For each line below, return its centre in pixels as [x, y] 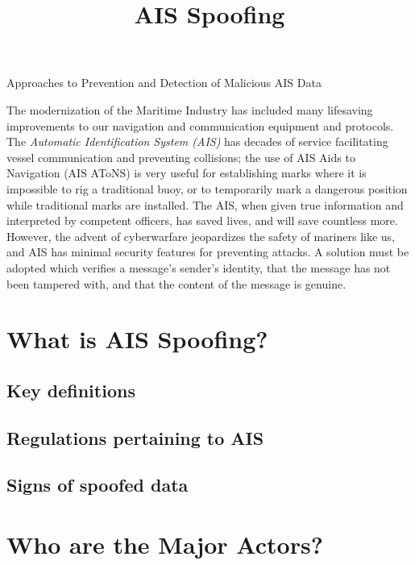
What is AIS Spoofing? [137, 339]
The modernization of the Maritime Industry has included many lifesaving [190, 109]
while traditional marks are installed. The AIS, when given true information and [205, 204]
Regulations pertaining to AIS [135, 437]
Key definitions [71, 390]
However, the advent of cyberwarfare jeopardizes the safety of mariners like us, [201, 236]
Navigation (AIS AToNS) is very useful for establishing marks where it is [187, 173]
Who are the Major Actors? [165, 544]
